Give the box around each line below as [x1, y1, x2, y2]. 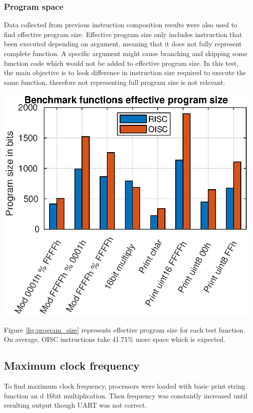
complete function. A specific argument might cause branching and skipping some [4, 48, 248, 58]
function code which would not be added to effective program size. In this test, [4, 58, 239, 68]
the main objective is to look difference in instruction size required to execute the [4, 67, 246, 78]
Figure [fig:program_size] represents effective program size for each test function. [4, 324, 245, 334]
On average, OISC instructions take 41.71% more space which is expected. [4, 334, 225, 344]
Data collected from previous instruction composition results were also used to [4, 20, 237, 30]
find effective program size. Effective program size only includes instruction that [4, 29, 242, 39]
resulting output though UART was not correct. [4, 400, 147, 410]
